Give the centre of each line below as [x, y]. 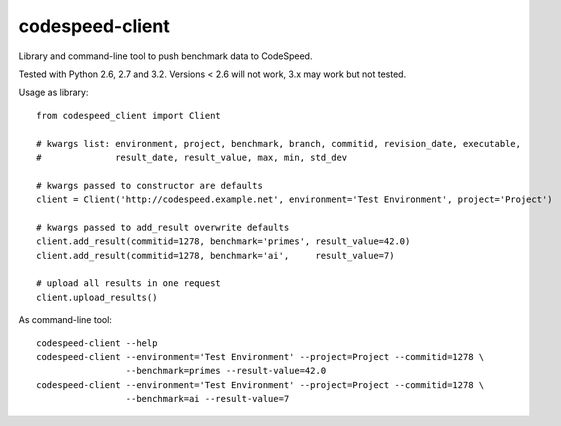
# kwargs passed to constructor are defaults [150, 185]
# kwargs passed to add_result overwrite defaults [163, 227]
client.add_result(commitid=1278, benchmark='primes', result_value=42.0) [223, 241]
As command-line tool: [65, 320]
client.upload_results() [97, 297]
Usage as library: [53, 92]
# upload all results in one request [129, 283]
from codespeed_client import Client [129, 115]
